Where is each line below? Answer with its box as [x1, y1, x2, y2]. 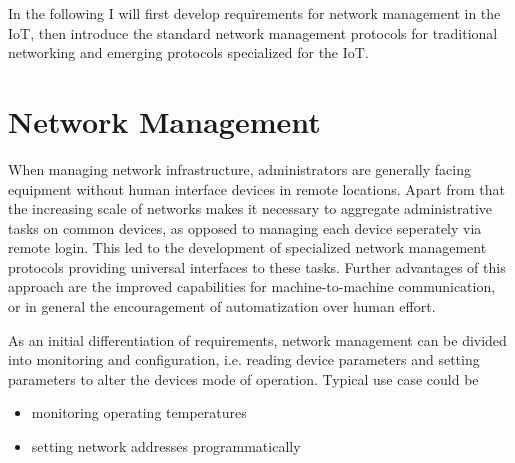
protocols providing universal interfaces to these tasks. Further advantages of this [8, 256, 506, 277]
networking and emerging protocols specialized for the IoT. [8, 42, 369, 63]
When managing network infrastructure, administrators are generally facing [8, 158, 471, 179]
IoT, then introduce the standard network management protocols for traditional [8, 22, 498, 43]
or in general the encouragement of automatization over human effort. [8, 296, 436, 317]
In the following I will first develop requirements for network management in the [8, 3, 501, 23]
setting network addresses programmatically [31, 436, 301, 457]
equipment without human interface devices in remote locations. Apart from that [8, 178, 505, 199]
